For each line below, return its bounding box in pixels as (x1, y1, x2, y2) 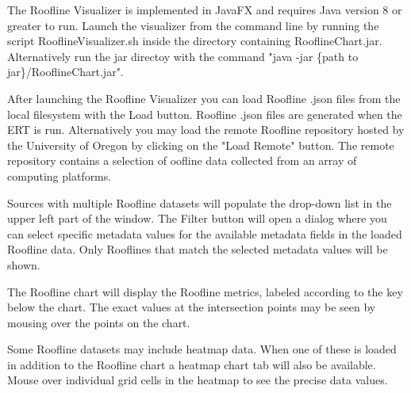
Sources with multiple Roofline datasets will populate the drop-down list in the (7, 194, 392, 211)
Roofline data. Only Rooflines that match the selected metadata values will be (7, 241, 388, 258)
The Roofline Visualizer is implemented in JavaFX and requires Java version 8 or (7, 2, 402, 17)
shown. (7, 256, 40, 273)
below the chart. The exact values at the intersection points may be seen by (7, 299, 376, 315)
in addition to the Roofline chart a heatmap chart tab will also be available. (7, 356, 376, 372)
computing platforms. (7, 167, 112, 184)
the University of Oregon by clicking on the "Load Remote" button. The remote (7, 136, 394, 153)
